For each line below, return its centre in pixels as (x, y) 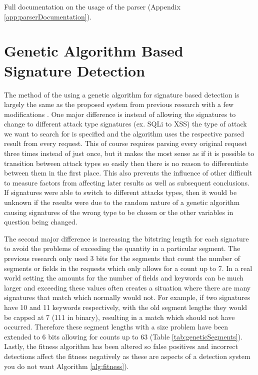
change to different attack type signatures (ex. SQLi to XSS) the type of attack (125, 124)
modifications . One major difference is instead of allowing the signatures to (120, 114)
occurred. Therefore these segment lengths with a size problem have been (116, 327)
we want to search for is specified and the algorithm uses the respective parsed (124, 133)
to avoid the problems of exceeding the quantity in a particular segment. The (122, 248)
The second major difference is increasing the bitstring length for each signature (126, 238)
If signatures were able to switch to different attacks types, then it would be (120, 192)
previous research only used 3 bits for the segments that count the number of (122, 258)
